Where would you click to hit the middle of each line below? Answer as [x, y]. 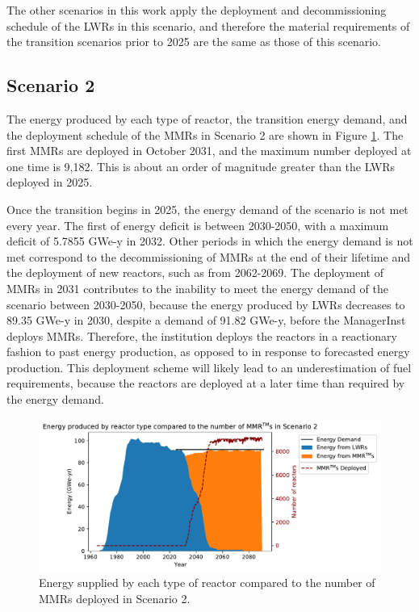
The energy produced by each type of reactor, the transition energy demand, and [207, 118]
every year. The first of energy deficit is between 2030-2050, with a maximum [198, 225]
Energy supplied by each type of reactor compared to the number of [207, 583]
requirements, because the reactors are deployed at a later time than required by [206, 383]
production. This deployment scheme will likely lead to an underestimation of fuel [209, 367]
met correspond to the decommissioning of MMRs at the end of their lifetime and [208, 256]
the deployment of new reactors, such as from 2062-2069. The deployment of [195, 272]
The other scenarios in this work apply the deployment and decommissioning [197, 10]
